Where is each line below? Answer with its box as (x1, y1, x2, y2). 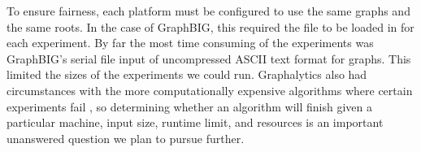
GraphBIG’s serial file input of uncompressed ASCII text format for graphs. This (7, 50, 411, 67)
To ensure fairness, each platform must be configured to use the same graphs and (7, 2, 410, 19)
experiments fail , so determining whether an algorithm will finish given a (7, 98, 372, 115)
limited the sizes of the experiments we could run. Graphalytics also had (7, 66, 367, 83)
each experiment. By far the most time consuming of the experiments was (7, 34, 374, 51)
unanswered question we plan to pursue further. (7, 129, 245, 146)
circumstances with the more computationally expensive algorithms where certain (7, 81, 413, 98)
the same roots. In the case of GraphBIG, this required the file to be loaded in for (7, 18, 414, 35)
